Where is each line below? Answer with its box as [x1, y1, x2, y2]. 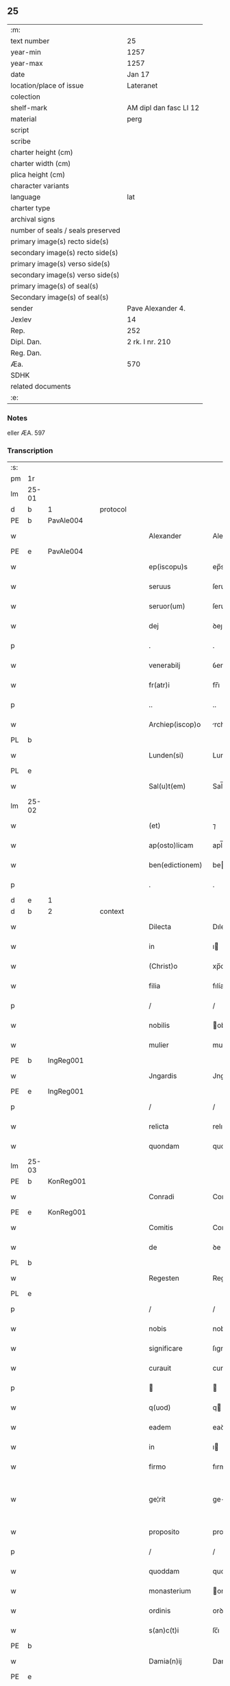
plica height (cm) [10, 169, 66, 179]
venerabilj [149, 661, 181, 671]
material [10, 114, 37, 123]
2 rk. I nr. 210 [127, 337, 171, 346]
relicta [149, 1122, 169, 1131]
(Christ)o [149, 961, 178, 971]
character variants [10, 181, 70, 191]
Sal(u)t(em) [149, 782, 186, 791]
